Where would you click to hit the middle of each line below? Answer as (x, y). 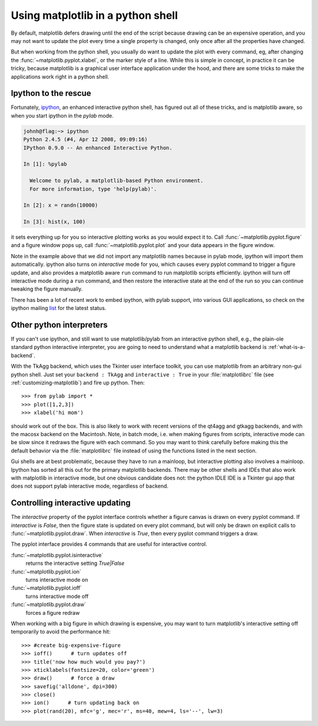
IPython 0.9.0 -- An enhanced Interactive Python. (98, 148)
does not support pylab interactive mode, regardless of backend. (90, 486)
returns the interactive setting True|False (75, 563)
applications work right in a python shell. (60, 76)
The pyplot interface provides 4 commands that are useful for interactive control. (109, 544)
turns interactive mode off (57, 596)
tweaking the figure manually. (47, 289)
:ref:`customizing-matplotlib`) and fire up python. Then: (78, 383)
